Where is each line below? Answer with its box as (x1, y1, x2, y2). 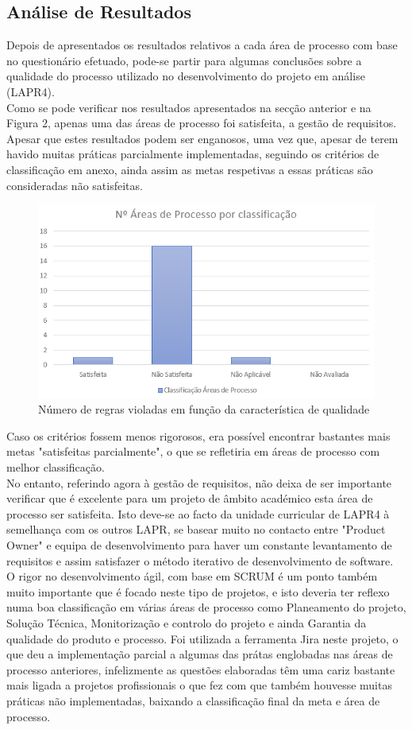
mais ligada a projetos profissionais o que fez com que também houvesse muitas (6, 677, 392, 693)
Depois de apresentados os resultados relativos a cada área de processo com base (6, 37, 398, 53)
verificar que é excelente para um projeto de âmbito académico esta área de (6, 490, 373, 507)
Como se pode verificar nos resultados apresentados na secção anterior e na (6, 99, 372, 115)
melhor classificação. (6, 459, 105, 476)
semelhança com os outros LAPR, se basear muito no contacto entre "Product (6, 521, 386, 538)
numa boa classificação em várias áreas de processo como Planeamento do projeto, (6, 599, 406, 615)
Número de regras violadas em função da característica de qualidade (38, 401, 370, 417)
